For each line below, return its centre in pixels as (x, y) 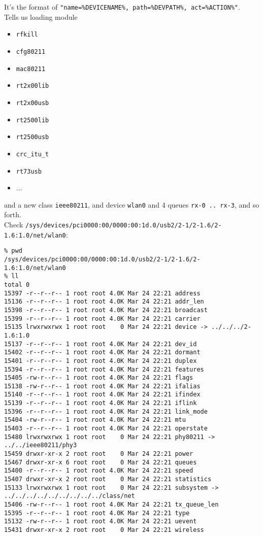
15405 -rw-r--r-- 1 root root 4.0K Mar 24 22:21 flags (99, 378)
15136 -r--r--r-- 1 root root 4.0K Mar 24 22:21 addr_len (104, 302)
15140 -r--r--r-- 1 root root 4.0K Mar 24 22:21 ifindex (102, 395)
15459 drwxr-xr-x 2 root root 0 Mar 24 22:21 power (99, 454)
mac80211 (31, 69)
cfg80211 (31, 52)
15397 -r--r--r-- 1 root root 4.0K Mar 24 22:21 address (102, 293)
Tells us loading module (41, 16)
